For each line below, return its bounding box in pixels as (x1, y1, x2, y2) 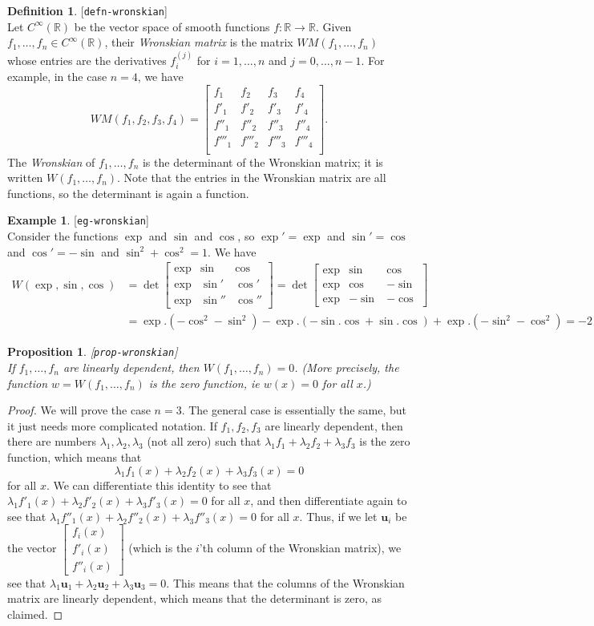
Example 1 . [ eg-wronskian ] (7, 212, 149, 228)
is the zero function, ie (148, 374, 260, 391)
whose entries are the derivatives (7, 51, 167, 68)
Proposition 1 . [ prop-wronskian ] (7, 343, 178, 360)
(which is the (128, 539, 192, 556)
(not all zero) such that (147, 433, 261, 450)
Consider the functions (7, 228, 119, 244)
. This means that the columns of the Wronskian (166, 574, 405, 591)
